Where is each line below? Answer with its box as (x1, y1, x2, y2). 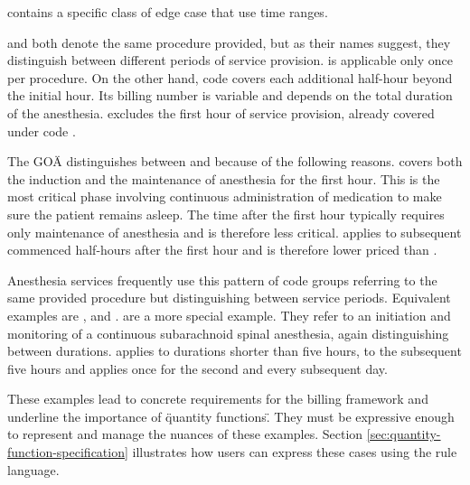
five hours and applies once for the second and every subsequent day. (7, 359, 388, 378)
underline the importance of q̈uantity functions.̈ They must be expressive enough (7, 406, 455, 425)
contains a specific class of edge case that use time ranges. (7, 3, 328, 21)
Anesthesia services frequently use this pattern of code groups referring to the (7, 270, 437, 289)
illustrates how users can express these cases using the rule (132, 443, 457, 462)
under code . (7, 121, 76, 140)
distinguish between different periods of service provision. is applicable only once (7, 51, 453, 70)
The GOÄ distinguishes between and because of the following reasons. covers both (7, 152, 463, 171)
